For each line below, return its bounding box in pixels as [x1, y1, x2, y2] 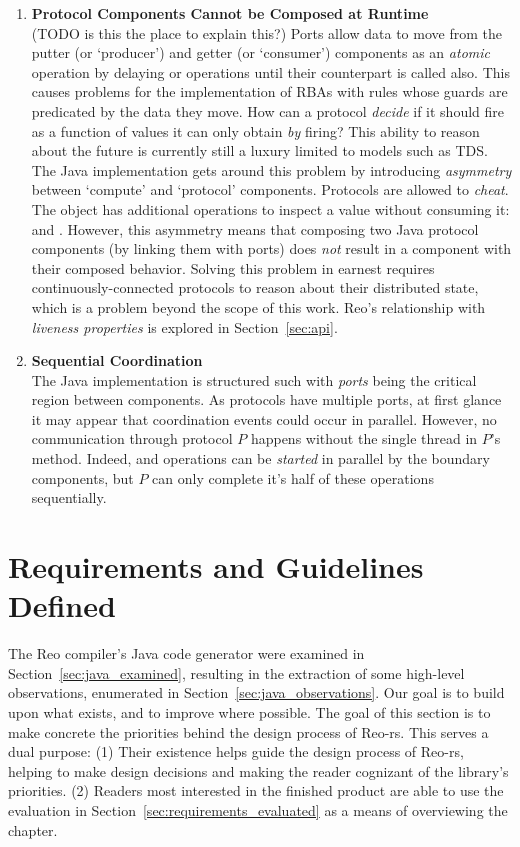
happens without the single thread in [250, 428, 478, 449]
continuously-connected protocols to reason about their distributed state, [31, 277, 479, 298]
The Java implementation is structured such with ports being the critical [31, 369, 477, 390]
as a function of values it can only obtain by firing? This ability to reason [31, 120, 480, 141]
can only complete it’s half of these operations [152, 467, 434, 488]
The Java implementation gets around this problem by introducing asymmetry [31, 159, 512, 180]
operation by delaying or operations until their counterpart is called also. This [31, 61, 510, 82]
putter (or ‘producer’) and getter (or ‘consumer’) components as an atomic [31, 42, 490, 63]
